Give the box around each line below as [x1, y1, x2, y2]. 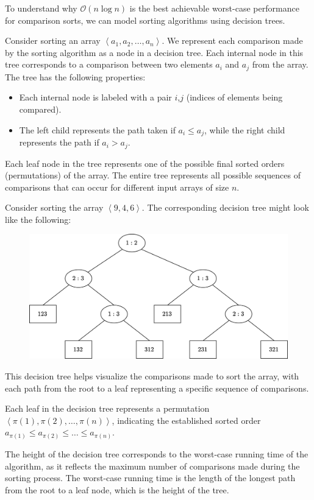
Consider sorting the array [5, 201, 104, 214]
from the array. [252, 58, 309, 71]
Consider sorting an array [5, 34, 101, 47]
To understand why [5, 2, 77, 14]
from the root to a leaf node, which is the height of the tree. [5, 483, 229, 496]
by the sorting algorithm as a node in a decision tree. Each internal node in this [5, 46, 304, 58]
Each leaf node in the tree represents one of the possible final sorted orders [5, 157, 285, 169]
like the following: [5, 213, 71, 225]
